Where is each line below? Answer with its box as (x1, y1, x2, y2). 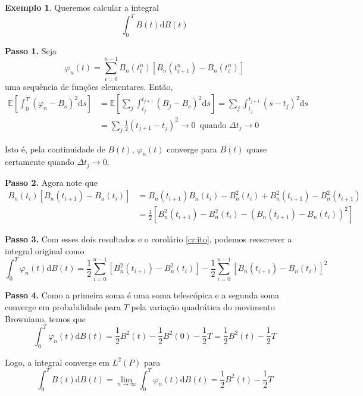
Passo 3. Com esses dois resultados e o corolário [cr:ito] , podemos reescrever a (5, 233, 292, 245)
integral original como (5, 245, 85, 257)
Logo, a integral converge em (5, 356, 110, 368)
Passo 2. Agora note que (5, 176, 98, 188)
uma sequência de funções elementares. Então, (5, 80, 173, 92)
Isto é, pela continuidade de (5, 142, 105, 155)
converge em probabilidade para (5, 301, 121, 313)
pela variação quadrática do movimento (131, 301, 275, 313)
